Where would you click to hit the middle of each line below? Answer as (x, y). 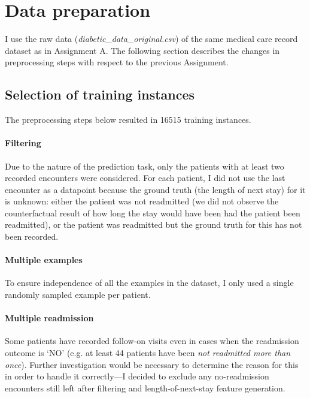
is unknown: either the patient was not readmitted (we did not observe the (142, 201)
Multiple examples (44, 260)
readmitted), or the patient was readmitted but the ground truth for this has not (154, 224)
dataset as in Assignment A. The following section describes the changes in (142, 50)
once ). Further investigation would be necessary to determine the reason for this (152, 364)
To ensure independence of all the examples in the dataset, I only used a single (149, 283)
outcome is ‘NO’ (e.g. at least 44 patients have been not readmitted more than (148, 353)
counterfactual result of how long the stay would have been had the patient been (153, 212)
